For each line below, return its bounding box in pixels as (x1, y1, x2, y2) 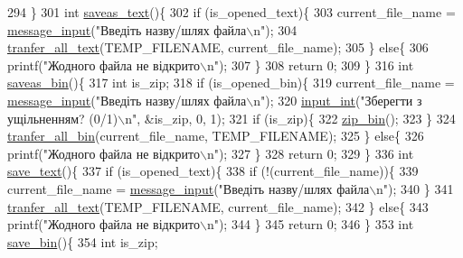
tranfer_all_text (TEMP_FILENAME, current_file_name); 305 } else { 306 (7, 38, 429, 57)
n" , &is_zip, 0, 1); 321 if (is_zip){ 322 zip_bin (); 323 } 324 (125, 108, 456, 127)
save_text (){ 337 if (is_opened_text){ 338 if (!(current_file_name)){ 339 (7, 161, 419, 180)
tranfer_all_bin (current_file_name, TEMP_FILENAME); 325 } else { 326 (7, 126, 424, 145)
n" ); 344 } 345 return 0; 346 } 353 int (206, 215, 414, 234)
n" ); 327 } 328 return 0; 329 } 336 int (206, 143, 414, 162)
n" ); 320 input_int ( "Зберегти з (253, 90, 422, 109)
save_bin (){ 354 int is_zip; (7, 232, 158, 251)
